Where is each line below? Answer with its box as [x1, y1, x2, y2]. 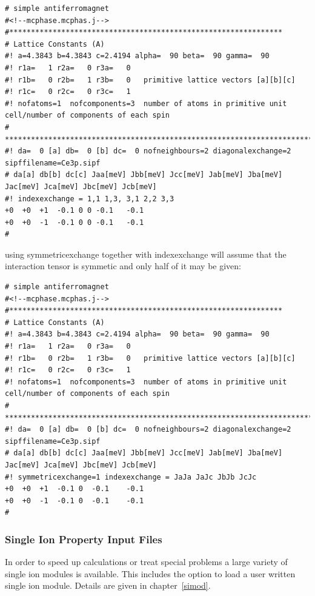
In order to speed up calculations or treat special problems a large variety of [5, 555, 288, 568]
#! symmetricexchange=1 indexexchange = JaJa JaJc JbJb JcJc [5, 472, 257, 481]
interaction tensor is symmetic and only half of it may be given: [5, 259, 241, 272]
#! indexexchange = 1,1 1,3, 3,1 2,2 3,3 [5, 194, 174, 203]
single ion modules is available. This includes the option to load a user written [5, 567, 296, 580]
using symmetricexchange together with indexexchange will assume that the [5, 247, 287, 260]
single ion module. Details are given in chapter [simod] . [5, 579, 211, 592]
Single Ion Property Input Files [5, 531, 162, 546]
